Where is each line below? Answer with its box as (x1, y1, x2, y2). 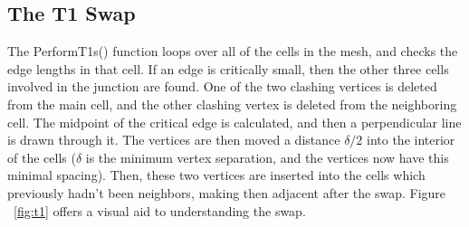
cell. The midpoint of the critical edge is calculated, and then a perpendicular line (7, 112, 462, 131)
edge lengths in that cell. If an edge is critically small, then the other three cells (7, 59, 449, 78)
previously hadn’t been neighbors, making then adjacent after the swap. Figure (7, 183, 446, 202)
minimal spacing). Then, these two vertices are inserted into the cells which (7, 166, 426, 184)
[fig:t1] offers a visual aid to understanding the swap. (14, 201, 306, 220)
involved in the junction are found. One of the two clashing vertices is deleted (7, 77, 437, 96)
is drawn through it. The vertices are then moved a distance (7, 130, 340, 149)
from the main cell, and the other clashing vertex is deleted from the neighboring (7, 94, 457, 113)
